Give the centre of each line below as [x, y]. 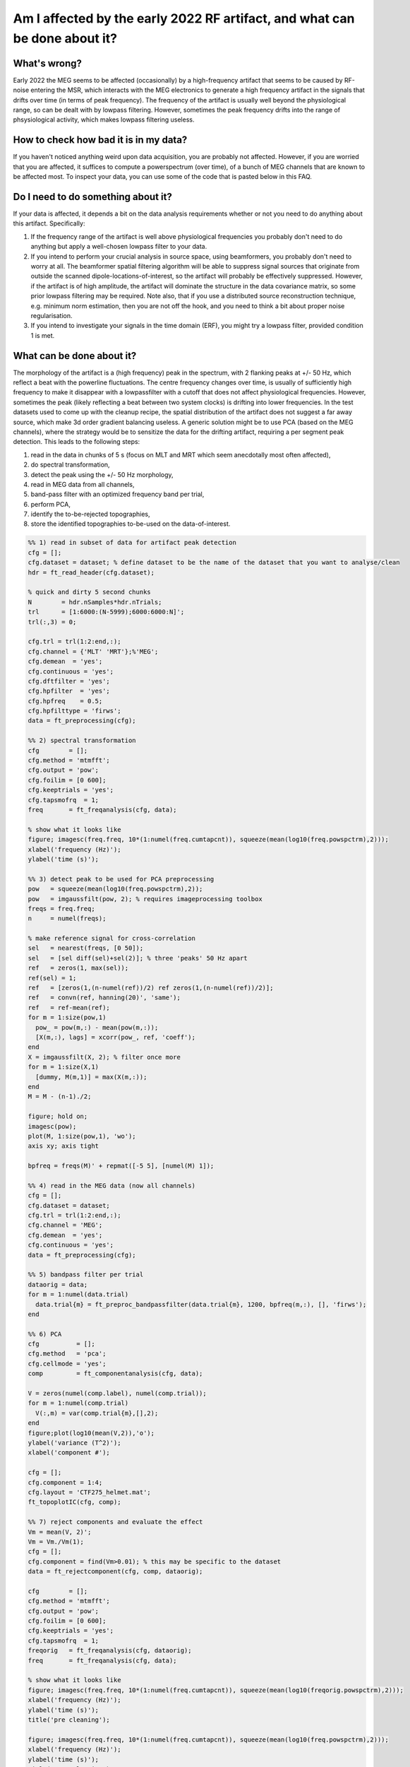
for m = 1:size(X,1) [63, 1067]
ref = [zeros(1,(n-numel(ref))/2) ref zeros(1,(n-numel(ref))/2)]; [151, 988]
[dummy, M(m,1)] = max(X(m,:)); [91, 1077]
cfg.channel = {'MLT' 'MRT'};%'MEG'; [93, 651]
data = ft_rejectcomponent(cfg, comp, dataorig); [115, 1572]
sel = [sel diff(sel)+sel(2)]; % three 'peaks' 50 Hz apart [138, 958]
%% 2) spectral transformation [82, 741]
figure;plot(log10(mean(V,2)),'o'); [91, 1433]
